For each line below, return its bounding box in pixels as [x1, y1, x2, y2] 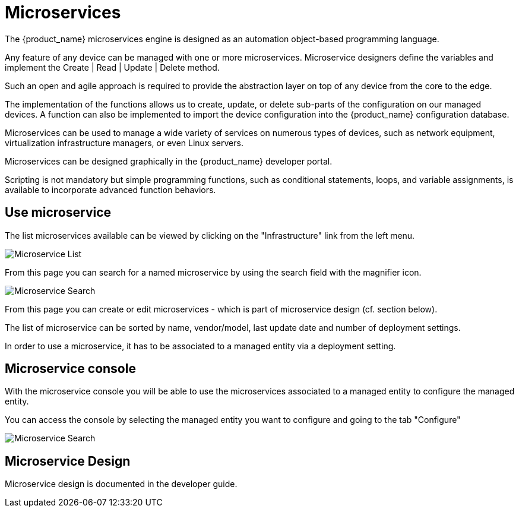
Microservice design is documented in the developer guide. [5, 479, 238, 489]
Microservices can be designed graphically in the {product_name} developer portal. [5, 156, 333, 166]
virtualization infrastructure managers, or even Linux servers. [5, 137, 243, 148]
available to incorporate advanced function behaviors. [5, 184, 216, 195]
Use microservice [5, 205, 112, 220]
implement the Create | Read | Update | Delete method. [5, 62, 220, 72]
